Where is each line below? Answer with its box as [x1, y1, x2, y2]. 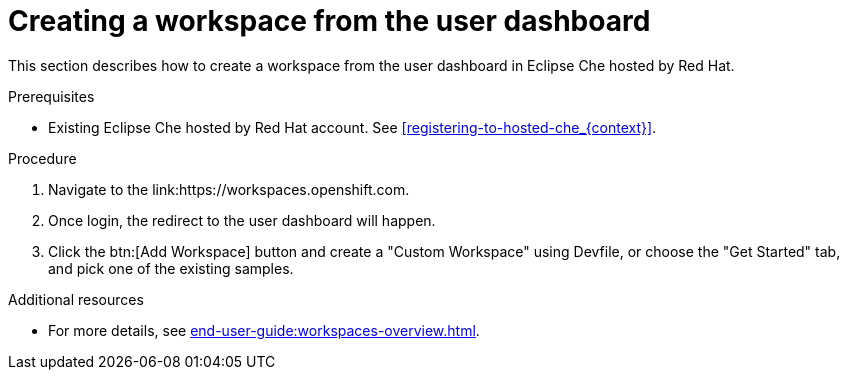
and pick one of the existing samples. [48, 259, 294, 277]
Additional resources [8, 290, 144, 308]
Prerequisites [8, 87, 95, 105]
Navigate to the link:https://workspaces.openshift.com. [48, 180, 410, 198]
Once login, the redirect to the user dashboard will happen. [48, 211, 436, 229]
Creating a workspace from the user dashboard [8, 4, 651, 38]
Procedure [8, 149, 77, 167]
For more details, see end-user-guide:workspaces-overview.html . [48, 321, 480, 339]
